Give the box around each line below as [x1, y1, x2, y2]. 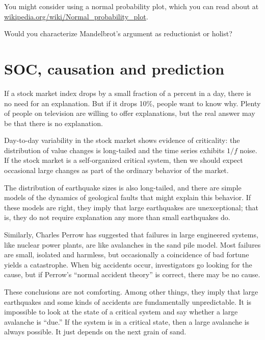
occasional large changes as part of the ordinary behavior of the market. [4, 165, 229, 176]
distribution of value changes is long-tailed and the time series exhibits [4, 144, 225, 155]
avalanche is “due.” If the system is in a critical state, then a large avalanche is [4, 316, 250, 327]
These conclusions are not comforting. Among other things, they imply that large [4, 286, 258, 297]
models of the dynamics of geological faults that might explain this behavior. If [4, 192, 251, 203]
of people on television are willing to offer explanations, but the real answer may [4, 108, 255, 118]
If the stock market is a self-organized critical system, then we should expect [4, 155, 243, 165]
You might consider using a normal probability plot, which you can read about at [4, 1, 259, 11]
